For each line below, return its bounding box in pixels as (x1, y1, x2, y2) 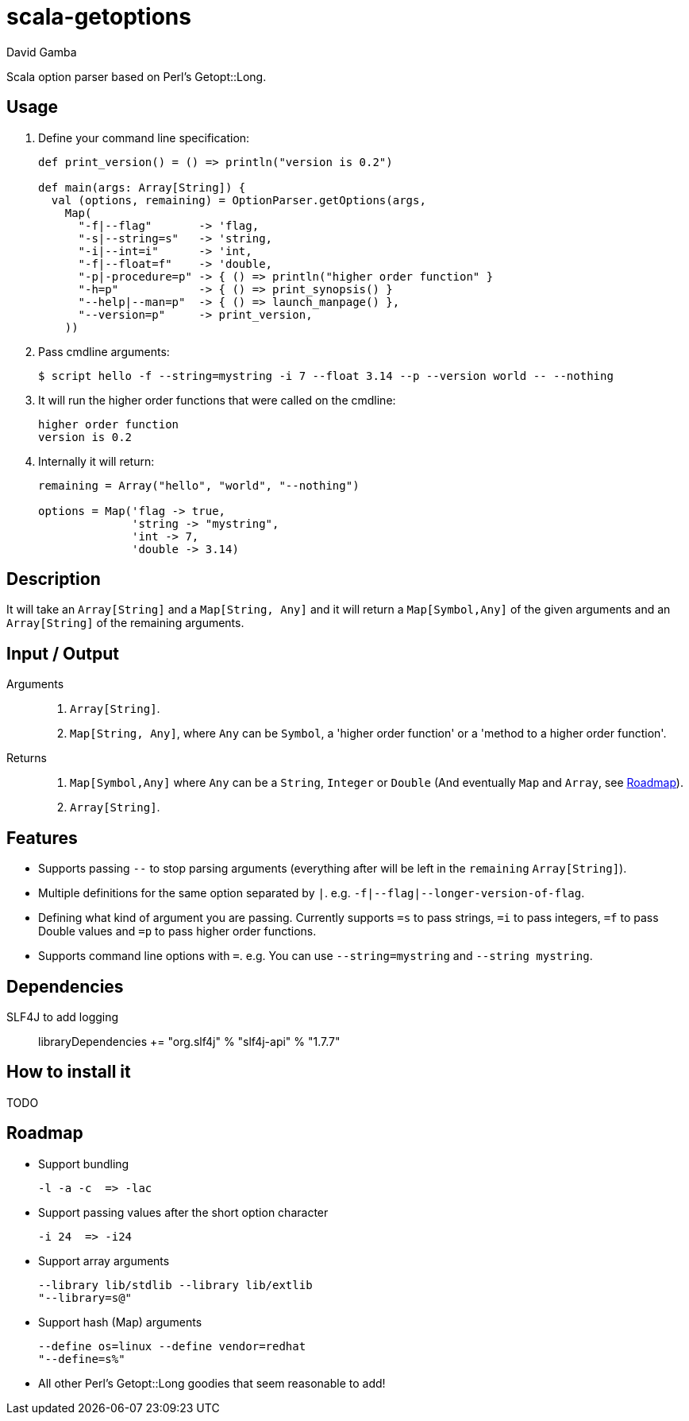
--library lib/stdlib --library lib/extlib (38, 1278, 313, 1291)
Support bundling (38, 1156, 129, 1171)
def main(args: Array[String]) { (38, 180, 246, 194)
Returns (6, 751, 47, 765)
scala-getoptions (6, 3, 191, 30)
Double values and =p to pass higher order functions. (38, 924, 317, 939)
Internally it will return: (38, 454, 155, 468)
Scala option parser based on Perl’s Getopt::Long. (6, 69, 267, 83)
